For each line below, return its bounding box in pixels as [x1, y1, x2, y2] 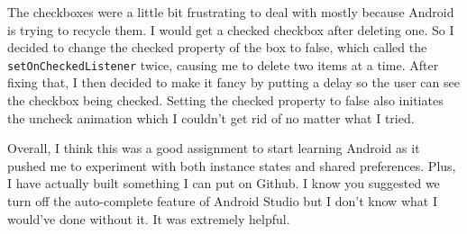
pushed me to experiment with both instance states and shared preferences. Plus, [7, 156, 456, 175]
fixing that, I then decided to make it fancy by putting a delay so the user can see [7, 73, 460, 92]
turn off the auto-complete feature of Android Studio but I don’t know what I [7, 192, 437, 210]
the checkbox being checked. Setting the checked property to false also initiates [7, 91, 444, 110]
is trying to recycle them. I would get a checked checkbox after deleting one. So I [7, 20, 454, 39]
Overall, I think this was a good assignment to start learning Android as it [7, 139, 420, 157]
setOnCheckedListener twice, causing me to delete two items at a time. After [7, 55, 439, 74]
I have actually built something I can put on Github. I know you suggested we [7, 174, 440, 193]
